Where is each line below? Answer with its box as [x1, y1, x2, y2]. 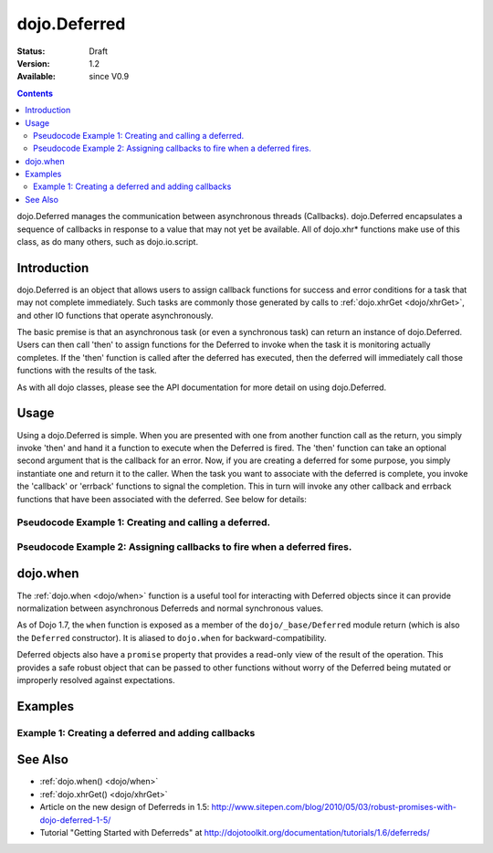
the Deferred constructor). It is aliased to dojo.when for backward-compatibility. [16, 632, 328, 643]
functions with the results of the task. [16, 365, 157, 376]
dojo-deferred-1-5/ [39, 814, 111, 826]
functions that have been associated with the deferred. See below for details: [16, 493, 308, 504]
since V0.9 [89, 71, 130, 82]
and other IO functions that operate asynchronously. [16, 310, 214, 321]
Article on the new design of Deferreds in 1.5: [39, 802, 210, 813]
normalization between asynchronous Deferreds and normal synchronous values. [16, 603, 324, 614]
